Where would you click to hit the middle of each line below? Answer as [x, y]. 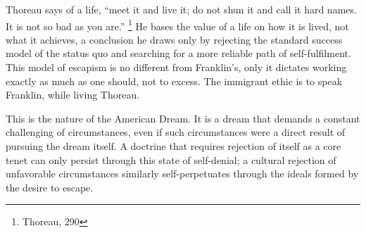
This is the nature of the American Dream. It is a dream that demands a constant [183, 118]
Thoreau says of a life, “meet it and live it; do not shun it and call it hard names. [181, 9]
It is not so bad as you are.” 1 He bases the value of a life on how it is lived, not [177, 25]
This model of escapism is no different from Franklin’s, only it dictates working [176, 67]
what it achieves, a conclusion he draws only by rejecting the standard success [174, 39]
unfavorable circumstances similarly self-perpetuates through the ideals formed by [182, 174]
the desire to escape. [50, 187]
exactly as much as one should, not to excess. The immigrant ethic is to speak [174, 81]
